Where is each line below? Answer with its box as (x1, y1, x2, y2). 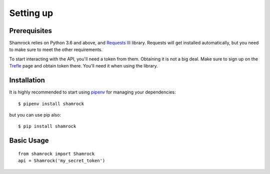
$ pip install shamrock (18, 123, 76, 129)
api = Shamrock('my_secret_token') (18, 158, 105, 163)
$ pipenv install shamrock (18, 100, 84, 106)
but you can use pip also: (9, 111, 61, 117)
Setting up (9, 7, 53, 18)
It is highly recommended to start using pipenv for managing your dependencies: (9, 89, 176, 95)
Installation (9, 76, 45, 84)
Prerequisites (9, 26, 52, 35)
